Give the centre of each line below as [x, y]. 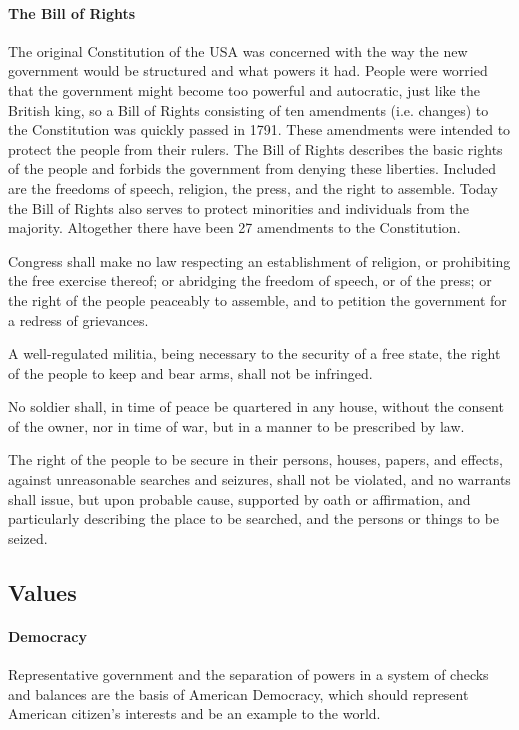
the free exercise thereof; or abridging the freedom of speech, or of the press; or [250, 280]
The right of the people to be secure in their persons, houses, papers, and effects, [255, 459]
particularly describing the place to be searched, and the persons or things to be [254, 518]
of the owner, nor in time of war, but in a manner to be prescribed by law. [236, 425]
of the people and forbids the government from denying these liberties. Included [252, 168]
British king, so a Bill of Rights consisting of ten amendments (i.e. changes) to [248, 109]
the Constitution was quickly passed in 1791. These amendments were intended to [259, 129]
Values [42, 591]
